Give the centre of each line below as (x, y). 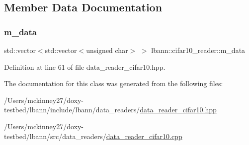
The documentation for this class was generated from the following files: (114, 83)
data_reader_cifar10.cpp (144, 136)
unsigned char (107, 50)
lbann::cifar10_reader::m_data (198, 50)
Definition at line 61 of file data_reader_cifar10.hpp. (85, 67)
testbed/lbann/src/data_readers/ (55, 136)
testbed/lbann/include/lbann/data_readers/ (72, 110)
